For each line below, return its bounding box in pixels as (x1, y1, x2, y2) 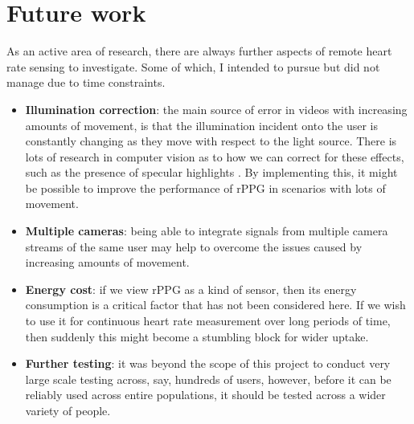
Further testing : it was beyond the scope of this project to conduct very (25, 355, 391, 372)
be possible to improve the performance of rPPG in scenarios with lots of (25, 179, 386, 196)
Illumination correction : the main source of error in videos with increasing (25, 100, 408, 117)
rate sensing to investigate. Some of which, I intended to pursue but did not (6, 58, 380, 75)
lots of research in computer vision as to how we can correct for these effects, (25, 148, 404, 165)
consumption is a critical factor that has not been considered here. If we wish (25, 296, 406, 313)
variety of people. (25, 402, 111, 418)
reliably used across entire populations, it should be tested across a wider (25, 386, 386, 403)
